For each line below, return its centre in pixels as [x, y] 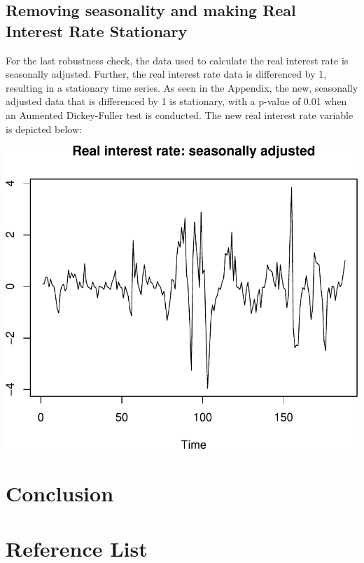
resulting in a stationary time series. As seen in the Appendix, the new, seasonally [182, 87]
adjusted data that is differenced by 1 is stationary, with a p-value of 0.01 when [176, 101]
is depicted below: [44, 128]
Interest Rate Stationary [97, 30]
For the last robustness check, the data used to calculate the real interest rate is [177, 60]
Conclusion [60, 493]
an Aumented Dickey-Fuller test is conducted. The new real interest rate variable [180, 114]
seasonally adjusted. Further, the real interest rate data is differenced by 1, [166, 74]
